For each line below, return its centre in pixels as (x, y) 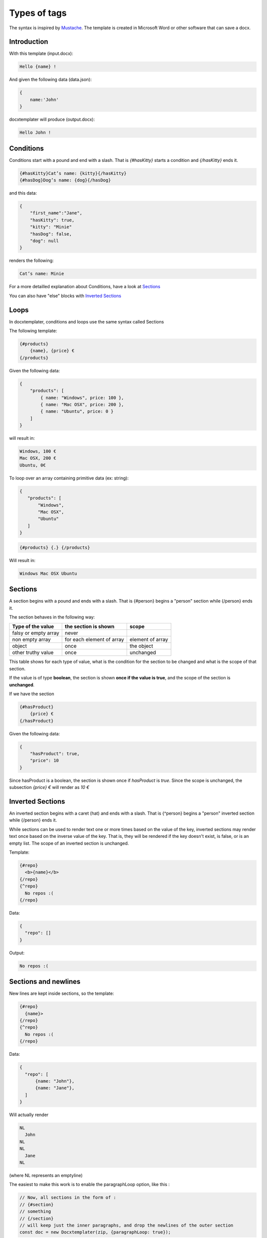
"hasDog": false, (51, 234)
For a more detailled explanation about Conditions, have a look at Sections (85, 287)
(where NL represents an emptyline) (46, 1175)
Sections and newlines (45, 982)
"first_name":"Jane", (56, 213)
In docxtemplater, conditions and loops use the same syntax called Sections (87, 321)
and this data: (23, 193)
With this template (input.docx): (41, 53)
